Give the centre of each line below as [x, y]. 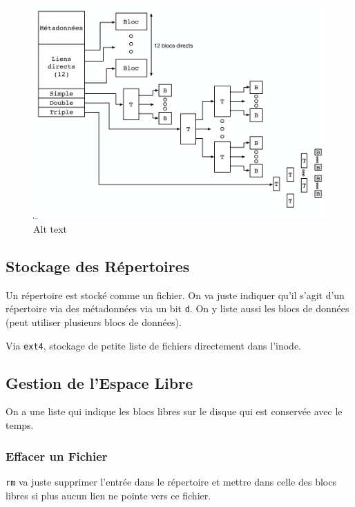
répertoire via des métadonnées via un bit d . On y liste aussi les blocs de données [177, 308]
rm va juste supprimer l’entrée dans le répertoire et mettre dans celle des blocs [171, 481]
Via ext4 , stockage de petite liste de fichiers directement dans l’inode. [153, 345]
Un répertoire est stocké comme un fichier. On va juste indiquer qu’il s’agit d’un [175, 295]
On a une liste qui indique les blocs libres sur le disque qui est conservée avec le [174, 411]
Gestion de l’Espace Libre [99, 382]
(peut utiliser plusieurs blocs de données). [94, 322]
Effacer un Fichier [57, 456]
